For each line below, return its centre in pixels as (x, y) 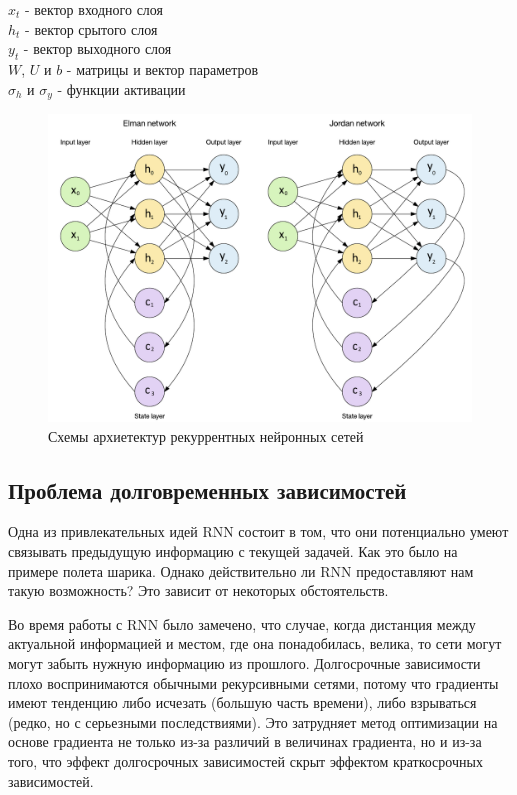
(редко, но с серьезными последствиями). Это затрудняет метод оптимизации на (253, 721)
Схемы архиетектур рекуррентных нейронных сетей (206, 435)
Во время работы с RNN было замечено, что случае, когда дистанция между (242, 623)
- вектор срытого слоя (91, 28)
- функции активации (121, 88)
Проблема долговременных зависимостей (207, 489)
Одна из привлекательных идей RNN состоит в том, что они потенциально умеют (258, 531)
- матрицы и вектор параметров (162, 68)
